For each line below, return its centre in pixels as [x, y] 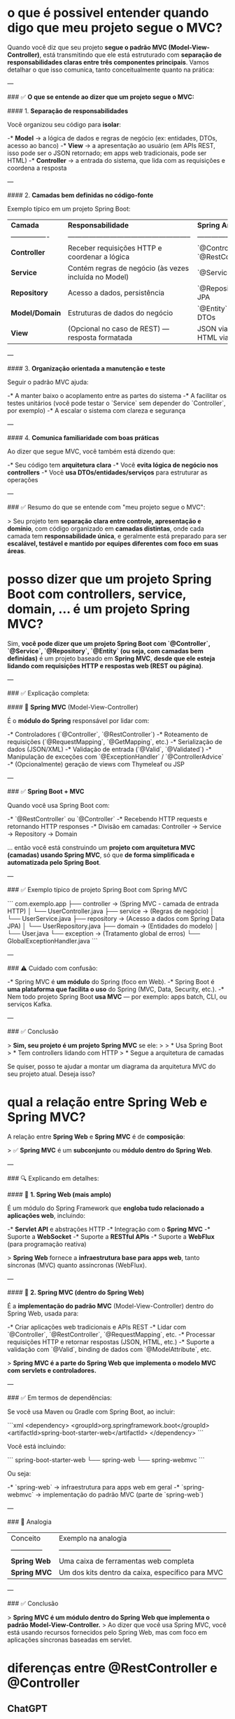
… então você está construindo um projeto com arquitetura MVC [101, 847]
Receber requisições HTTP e [115, 248]
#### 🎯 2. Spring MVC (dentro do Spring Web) [76, 1292]
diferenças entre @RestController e [113, 1668]
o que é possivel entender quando [108, 13]
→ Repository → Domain [42, 834]
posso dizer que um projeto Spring [109, 579]
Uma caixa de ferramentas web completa [126, 1561]
